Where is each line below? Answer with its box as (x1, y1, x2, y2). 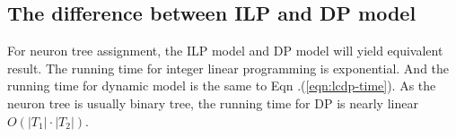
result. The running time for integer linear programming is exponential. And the (7, 58, 450, 77)
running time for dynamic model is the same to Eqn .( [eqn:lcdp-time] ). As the (7, 76, 436, 95)
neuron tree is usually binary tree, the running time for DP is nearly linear (7, 93, 418, 112)
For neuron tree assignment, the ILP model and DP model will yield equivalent (7, 41, 443, 60)
